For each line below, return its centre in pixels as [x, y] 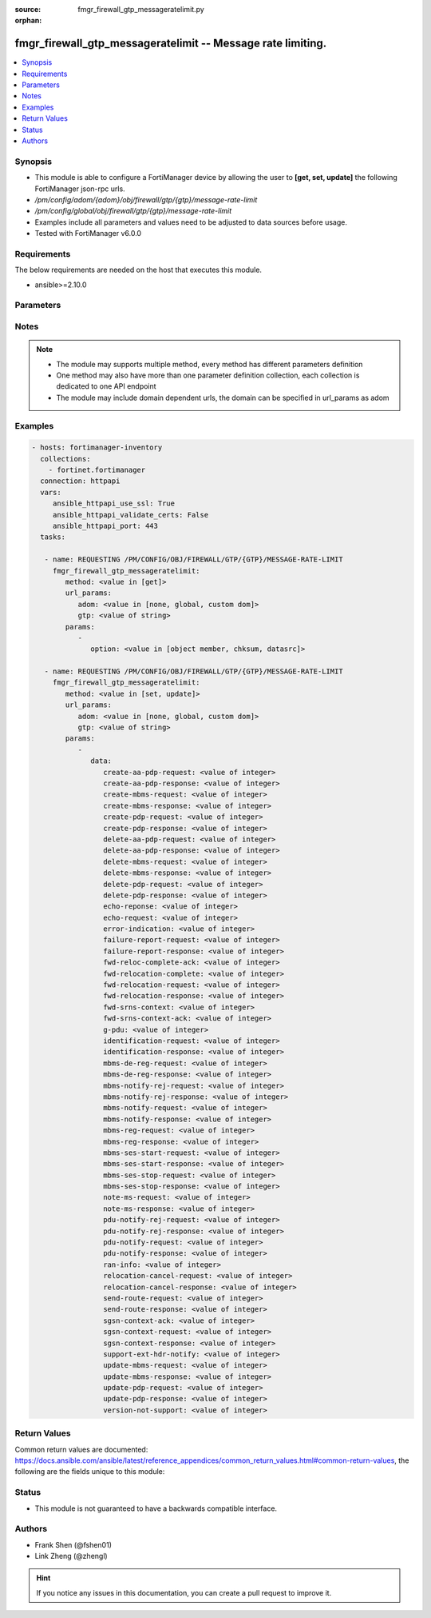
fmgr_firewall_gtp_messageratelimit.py [141, 9]
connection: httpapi [80, 481]
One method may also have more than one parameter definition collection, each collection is [208, 375]
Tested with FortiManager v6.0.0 [88, 234]
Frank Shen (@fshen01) [73, 1544]
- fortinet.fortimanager [97, 470]
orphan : [28, 21]
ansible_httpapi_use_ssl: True [114, 503]
